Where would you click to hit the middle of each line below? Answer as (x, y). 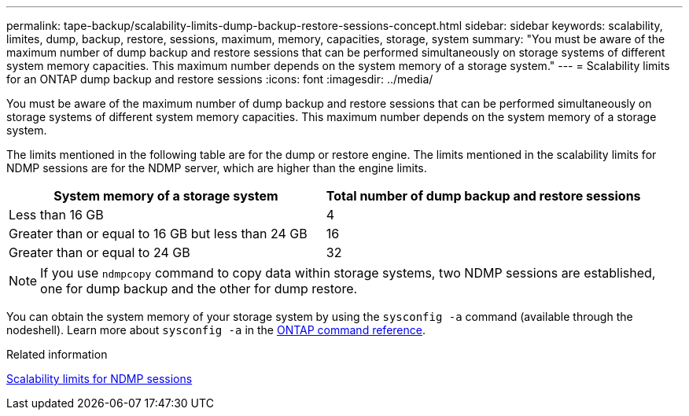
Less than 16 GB (56, 215)
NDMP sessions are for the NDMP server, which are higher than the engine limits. (217, 168)
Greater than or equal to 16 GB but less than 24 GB (158, 234)
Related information (57, 354)
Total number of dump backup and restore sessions (483, 196)
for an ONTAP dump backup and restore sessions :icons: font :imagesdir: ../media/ (220, 79)
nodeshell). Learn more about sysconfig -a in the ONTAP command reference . (216, 330)
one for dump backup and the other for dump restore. (199, 289)
